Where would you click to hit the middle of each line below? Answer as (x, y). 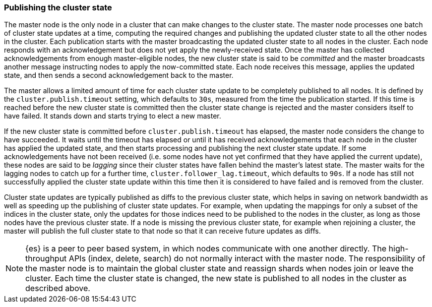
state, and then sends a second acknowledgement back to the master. (119, 75)
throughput (46, 259)
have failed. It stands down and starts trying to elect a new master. (113, 116)
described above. (58, 288)
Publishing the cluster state (58, 7)
